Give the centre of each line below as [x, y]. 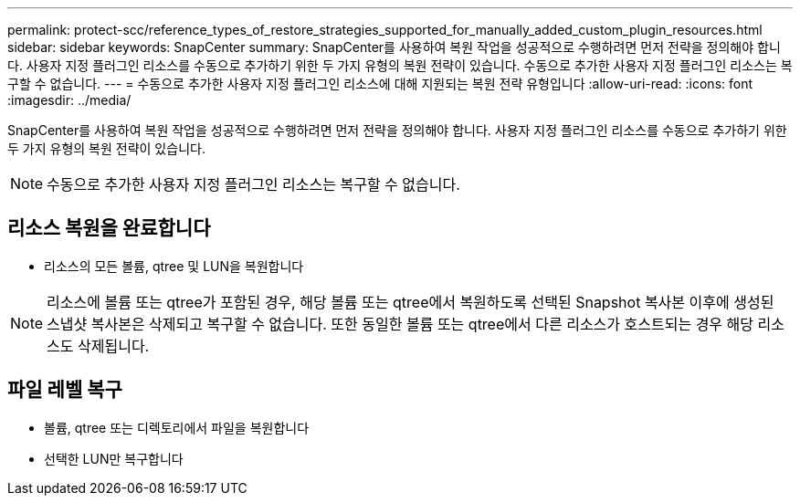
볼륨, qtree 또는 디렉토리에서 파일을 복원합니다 [177, 427]
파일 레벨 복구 [65, 390]
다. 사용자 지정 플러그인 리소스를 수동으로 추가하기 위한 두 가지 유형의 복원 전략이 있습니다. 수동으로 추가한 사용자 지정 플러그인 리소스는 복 [400, 65]
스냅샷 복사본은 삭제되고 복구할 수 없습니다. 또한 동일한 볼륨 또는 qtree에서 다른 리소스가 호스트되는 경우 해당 [400, 324]
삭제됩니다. [114, 346]
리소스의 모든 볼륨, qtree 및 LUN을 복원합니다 [174, 266]
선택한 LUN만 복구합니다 [114, 458]
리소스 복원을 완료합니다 [109, 228]
